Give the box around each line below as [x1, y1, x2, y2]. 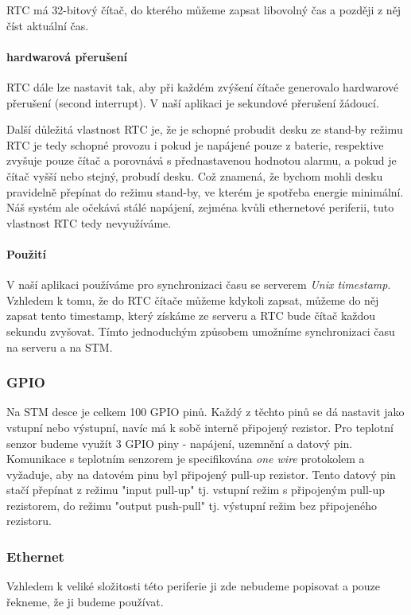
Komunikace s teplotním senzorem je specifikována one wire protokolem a [6, 450, 365, 467]
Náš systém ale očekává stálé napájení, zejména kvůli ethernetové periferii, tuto [6, 199, 394, 216]
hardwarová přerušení [6, 48, 128, 64]
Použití [6, 245, 46, 262]
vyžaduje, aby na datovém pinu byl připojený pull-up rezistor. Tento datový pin [6, 465, 396, 482]
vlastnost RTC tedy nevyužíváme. [6, 214, 172, 231]
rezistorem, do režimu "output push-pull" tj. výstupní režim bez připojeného [6, 496, 377, 513]
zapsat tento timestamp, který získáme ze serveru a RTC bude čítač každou [6, 307, 376, 324]
